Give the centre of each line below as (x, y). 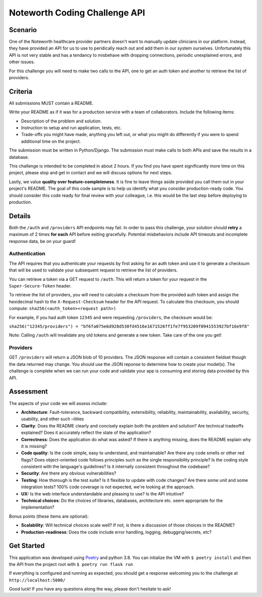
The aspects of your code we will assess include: (58, 403)
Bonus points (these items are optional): (49, 516)
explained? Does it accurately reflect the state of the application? (86, 433)
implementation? (38, 507)
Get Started (27, 546)
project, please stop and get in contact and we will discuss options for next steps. (90, 173)
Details (20, 216)
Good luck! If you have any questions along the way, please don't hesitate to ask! (90, 589)
